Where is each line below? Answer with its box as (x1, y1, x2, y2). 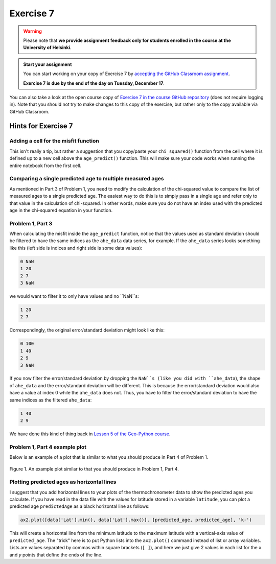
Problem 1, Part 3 (9, 220, 53, 227)
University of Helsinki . (23, 44, 72, 51)
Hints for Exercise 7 (9, 122, 73, 130)
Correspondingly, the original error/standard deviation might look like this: (9, 327, 165, 333)
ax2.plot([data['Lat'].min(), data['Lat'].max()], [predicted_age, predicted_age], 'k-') (20, 517, 252, 523)
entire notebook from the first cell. (9, 162, 82, 169)
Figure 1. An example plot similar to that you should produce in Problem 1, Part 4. (9, 465, 179, 472)
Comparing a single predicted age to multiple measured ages (9, 175, 164, 182)
